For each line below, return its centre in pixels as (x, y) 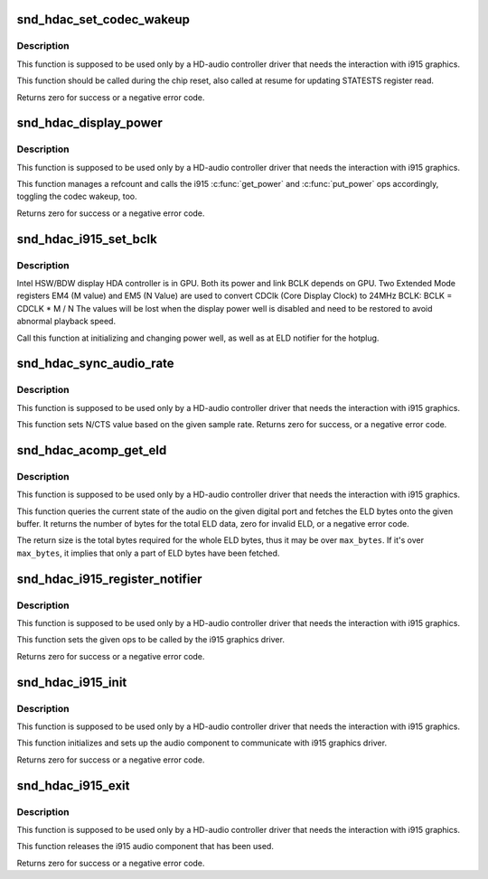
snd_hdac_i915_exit (73, 785)
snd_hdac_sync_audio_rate (96, 364)
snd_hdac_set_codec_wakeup (103, 19)
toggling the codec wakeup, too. (77, 196)
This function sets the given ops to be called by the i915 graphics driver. (150, 640)
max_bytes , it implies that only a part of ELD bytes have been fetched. (148, 553)
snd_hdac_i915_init (72, 682)
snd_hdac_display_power (89, 123)
